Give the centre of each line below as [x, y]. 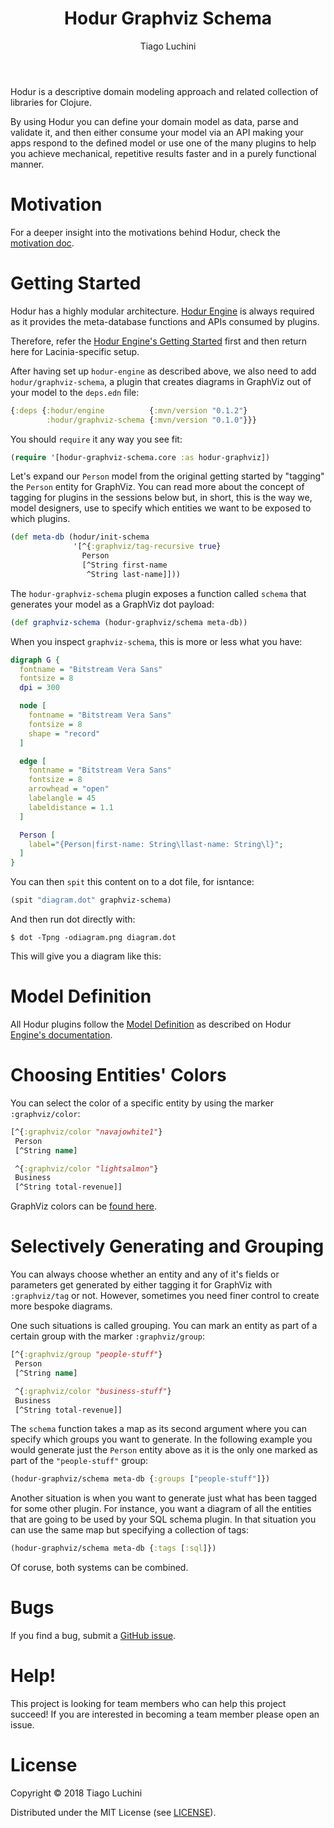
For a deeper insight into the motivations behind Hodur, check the [145, 232]
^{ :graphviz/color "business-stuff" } [93, 1391]
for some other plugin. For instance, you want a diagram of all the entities [161, 1509]
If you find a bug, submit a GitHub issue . [93, 1636]
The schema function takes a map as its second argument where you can [158, 1429]
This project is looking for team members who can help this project [148, 1703]
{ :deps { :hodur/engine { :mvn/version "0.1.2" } [129, 410]
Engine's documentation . [61, 1035]
